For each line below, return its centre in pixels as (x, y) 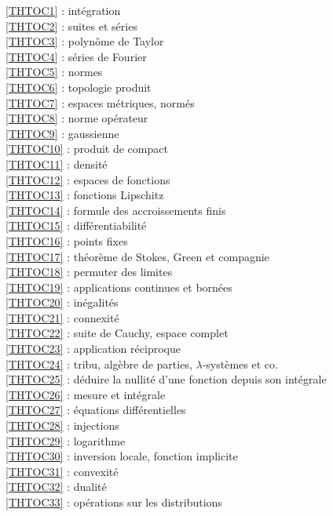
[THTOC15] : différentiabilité (76, 225)
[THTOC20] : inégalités (62, 302)
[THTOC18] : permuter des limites (89, 272)
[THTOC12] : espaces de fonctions (88, 179)
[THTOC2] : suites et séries (71, 25)
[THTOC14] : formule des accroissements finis (116, 210)
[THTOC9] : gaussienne (62, 133)
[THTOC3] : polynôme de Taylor (85, 41)
